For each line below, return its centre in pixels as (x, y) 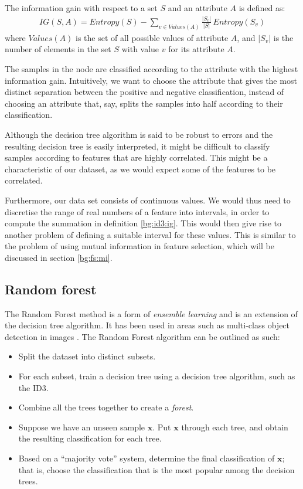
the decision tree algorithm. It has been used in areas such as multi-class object (147, 325)
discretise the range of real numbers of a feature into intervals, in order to (137, 211)
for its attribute (196, 49)
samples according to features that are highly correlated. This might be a (136, 157)
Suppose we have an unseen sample (82, 427)
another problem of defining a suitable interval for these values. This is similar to (150, 234)
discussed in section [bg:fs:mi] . (59, 257)
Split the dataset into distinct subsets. (87, 356)
